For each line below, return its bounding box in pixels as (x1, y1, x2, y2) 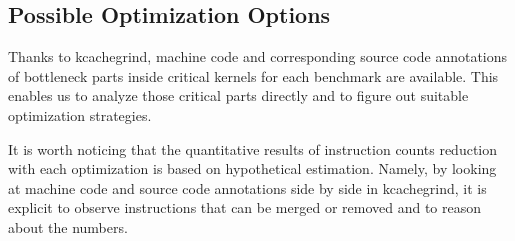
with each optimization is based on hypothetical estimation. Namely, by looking (8, 158, 497, 179)
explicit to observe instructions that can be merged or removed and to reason (8, 197, 482, 218)
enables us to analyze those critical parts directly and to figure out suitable (8, 85, 469, 106)
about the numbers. (8, 216, 128, 237)
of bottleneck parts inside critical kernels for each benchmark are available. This (8, 65, 499, 86)
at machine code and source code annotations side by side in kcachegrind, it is (8, 177, 487, 198)
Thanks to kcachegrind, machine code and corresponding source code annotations (8, 46, 508, 67)
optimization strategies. (8, 104, 152, 125)
